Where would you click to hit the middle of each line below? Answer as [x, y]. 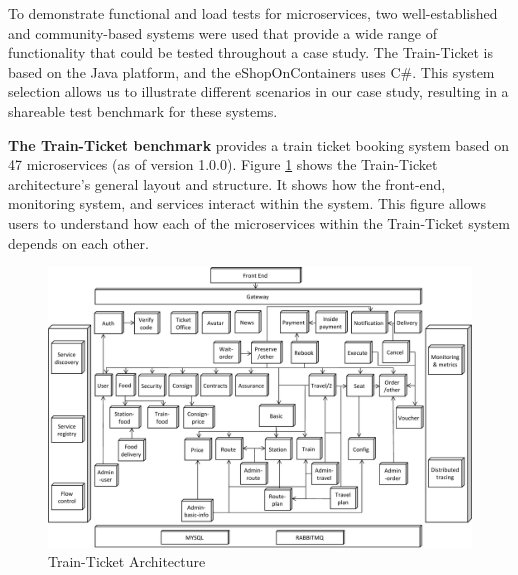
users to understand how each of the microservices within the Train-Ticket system [259, 222]
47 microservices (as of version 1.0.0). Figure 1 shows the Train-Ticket [223, 164]
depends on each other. [78, 242]
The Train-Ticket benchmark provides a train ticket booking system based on [259, 144]
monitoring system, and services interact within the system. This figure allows [247, 203]
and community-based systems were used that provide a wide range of [223, 32]
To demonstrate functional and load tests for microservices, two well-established [253, 13]
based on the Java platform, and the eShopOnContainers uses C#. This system [251, 71]
